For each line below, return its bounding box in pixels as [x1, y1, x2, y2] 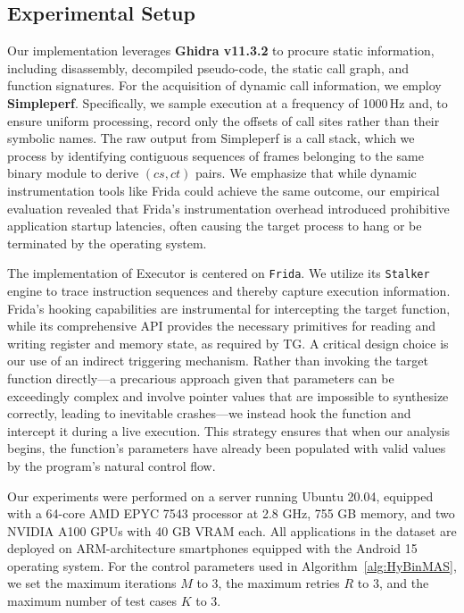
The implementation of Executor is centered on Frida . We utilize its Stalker [7, 264, 430, 282]
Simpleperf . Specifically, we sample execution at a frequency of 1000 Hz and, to [7, 93, 448, 112]
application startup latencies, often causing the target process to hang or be [7, 216, 422, 235]
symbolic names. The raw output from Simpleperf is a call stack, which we [7, 129, 415, 147]
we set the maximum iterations [7, 574, 177, 592]
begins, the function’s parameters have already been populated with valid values [7, 439, 446, 458]
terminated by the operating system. [7, 233, 207, 252]
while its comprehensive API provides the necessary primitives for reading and [7, 316, 435, 335]
